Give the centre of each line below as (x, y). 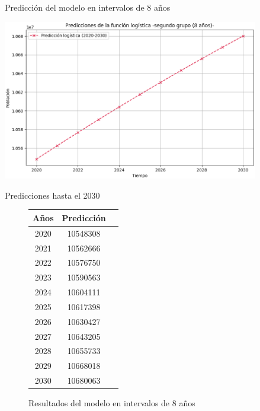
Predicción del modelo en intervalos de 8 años (88, 7)
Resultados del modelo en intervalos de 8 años (112, 403)
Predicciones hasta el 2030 (52, 195)
